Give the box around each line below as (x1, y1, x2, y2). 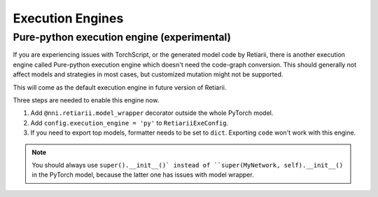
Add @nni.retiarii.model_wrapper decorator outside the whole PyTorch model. (30, 109, 274, 117)
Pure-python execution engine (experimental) (13, 31, 231, 43)
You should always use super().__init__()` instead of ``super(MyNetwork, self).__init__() (31, 161, 343, 169)
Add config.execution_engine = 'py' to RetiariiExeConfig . (30, 118, 229, 127)
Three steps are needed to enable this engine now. (13, 95, 160, 104)
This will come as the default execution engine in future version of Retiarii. (13, 83, 227, 91)
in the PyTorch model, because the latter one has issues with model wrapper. (31, 170, 255, 179)
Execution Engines (13, 11, 124, 26)
